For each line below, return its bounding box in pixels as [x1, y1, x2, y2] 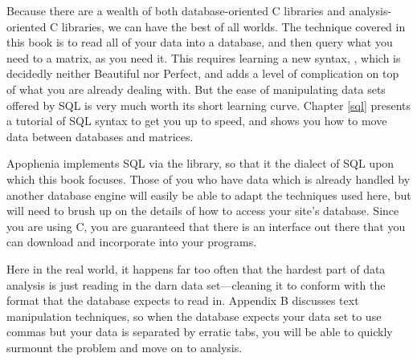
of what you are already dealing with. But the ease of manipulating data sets [6, 80, 386, 97]
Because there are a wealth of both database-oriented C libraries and [6, 2, 345, 18]
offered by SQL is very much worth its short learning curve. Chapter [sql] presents [6, 96, 411, 113]
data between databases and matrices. [6, 128, 194, 144]
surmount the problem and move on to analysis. [6, 339, 243, 355]
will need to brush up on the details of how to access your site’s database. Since [6, 202, 399, 219]
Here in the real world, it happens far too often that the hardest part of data [6, 260, 386, 277]
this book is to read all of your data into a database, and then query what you [6, 34, 393, 51]
